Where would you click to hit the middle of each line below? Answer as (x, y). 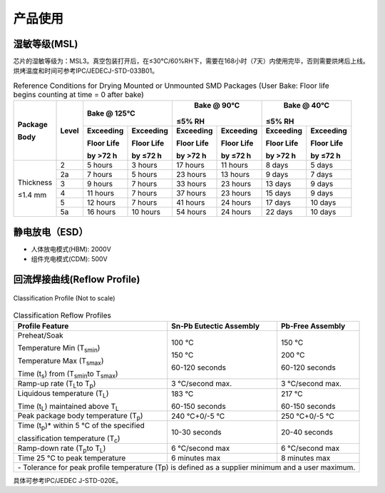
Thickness (35, 182)
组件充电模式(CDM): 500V (69, 259)
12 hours (101, 203)
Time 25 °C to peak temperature (72, 458)
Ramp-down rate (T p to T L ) (62, 449)
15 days (278, 193)
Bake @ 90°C (217, 106)
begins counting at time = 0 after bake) (78, 95)
